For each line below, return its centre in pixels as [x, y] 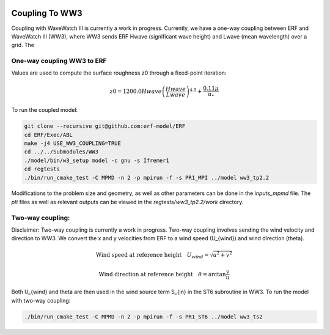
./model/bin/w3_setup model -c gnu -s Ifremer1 [97, 160]
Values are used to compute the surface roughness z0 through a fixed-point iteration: [119, 73]
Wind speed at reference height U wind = [152, 256]
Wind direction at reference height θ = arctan [162, 274]
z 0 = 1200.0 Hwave [136, 91]
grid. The [23, 45]
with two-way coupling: [41, 300]
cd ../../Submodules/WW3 [61, 152]
